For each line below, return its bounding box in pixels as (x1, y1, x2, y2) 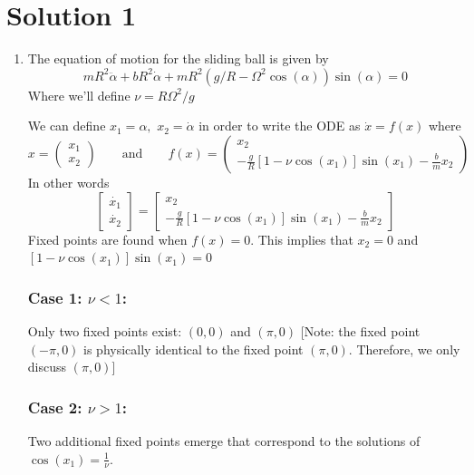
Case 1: (27, 286, 82, 308)
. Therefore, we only (348, 339, 460, 358)
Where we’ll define (27, 85, 131, 104)
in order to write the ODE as (198, 116, 361, 135)
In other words (27, 172, 110, 191)
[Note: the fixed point (300, 321, 421, 340)
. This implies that (250, 229, 353, 248)
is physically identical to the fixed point (83, 339, 304, 358)
